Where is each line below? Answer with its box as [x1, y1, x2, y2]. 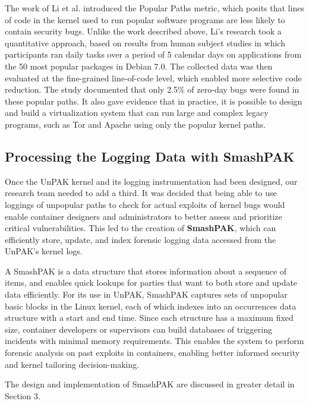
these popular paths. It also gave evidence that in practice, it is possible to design [5, 94, 302, 107]
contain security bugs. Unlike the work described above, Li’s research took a [5, 25, 282, 37]
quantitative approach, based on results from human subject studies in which [5, 36, 285, 49]
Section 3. [5, 389, 40, 402]
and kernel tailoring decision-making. [5, 358, 140, 370]
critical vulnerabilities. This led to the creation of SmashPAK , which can [5, 222, 276, 234]
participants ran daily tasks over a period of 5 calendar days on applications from [5, 48, 302, 61]
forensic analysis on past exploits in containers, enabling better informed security [5, 346, 300, 359]
